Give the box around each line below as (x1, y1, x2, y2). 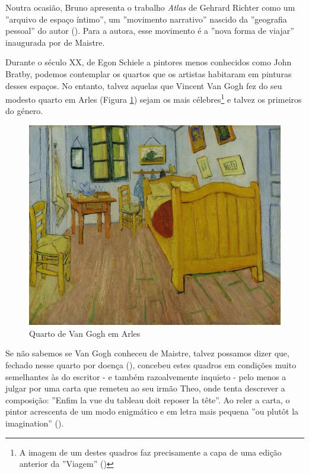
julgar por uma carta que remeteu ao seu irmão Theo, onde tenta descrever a (5, 382, 285, 394)
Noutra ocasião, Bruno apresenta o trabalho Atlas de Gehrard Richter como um (5, 1, 295, 13)
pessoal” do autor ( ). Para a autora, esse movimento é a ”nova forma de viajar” (5, 24, 294, 37)
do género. (5, 105, 43, 117)
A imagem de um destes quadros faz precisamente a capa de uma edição (19, 445, 282, 458)
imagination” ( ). (5, 416, 64, 429)
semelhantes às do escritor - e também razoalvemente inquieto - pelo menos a (5, 370, 286, 383)
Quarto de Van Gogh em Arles (29, 327, 141, 339)
